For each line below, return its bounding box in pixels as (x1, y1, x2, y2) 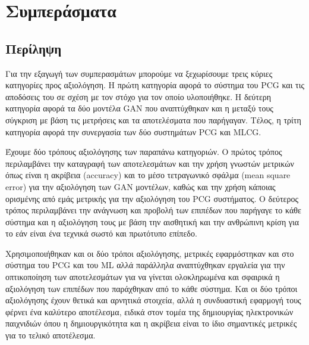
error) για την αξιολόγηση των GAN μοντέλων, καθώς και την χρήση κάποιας (5, 180, 276, 192)
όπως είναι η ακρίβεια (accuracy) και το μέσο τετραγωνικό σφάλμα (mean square (5, 169, 291, 181)
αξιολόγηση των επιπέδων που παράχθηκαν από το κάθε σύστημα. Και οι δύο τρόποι (5, 282, 298, 294)
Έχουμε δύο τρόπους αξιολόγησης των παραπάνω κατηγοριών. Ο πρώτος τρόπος (5, 145, 282, 158)
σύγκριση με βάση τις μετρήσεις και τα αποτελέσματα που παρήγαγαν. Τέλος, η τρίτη (5, 113, 301, 126)
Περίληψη (5, 39, 62, 57)
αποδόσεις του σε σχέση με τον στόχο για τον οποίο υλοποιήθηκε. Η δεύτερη (5, 90, 272, 102)
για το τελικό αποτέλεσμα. (5, 329, 96, 341)
